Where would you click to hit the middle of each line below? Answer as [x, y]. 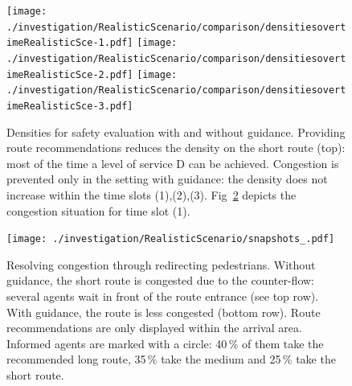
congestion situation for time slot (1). [98, 210]
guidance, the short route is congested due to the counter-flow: [160, 280]
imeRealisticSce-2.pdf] [70, 74]
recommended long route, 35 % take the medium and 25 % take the [171, 359]
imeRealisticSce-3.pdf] [70, 106]
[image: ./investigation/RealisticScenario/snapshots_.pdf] [171, 239]
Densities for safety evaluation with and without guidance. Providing [176, 131]
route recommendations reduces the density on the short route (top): [176, 148]
